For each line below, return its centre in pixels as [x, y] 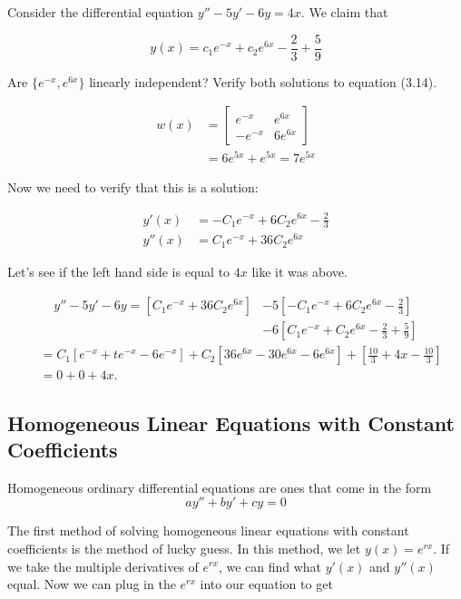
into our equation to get [266, 584]
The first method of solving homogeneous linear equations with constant [208, 530]
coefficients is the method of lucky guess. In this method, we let [184, 548]
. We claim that [344, 12]
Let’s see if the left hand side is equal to [119, 272]
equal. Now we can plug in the [92, 584]
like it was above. [299, 272]
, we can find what [270, 566]
